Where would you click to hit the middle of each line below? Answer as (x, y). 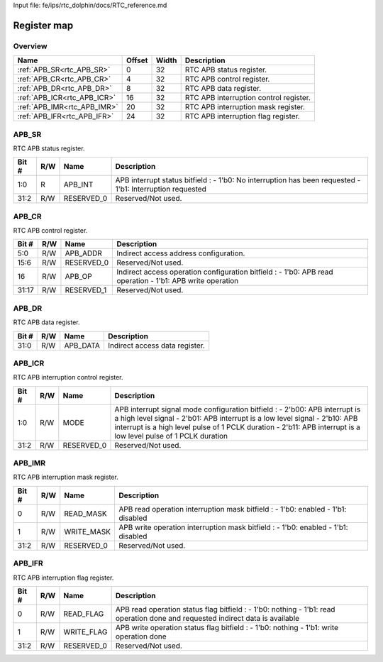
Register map (43, 25)
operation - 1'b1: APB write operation (178, 281)
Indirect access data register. (156, 346)
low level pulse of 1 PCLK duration (171, 436)
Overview (30, 46)
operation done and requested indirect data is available (207, 618)
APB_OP (78, 277)
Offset (137, 60)
